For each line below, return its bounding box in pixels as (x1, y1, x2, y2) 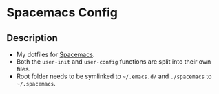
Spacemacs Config (6, 5, 118, 21)
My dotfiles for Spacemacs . (16, 50, 95, 58)
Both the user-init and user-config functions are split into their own (16, 58, 211, 66)
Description (6, 32, 58, 44)
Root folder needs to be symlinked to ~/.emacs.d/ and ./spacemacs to (16, 72, 212, 80)
